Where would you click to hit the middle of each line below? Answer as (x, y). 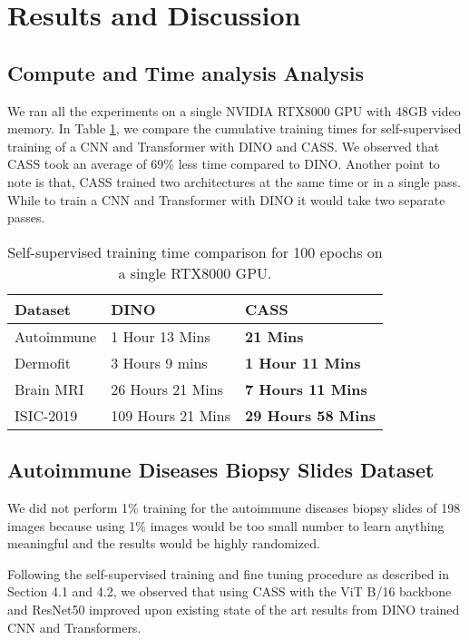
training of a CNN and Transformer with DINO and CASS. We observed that (224, 146)
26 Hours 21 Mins (167, 389)
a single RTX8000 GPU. (195, 272)
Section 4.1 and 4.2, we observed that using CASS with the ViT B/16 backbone (230, 591)
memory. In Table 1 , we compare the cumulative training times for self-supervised (234, 128)
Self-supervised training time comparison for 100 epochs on (195, 251)
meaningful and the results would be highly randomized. (164, 543)
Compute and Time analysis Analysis (186, 72)
